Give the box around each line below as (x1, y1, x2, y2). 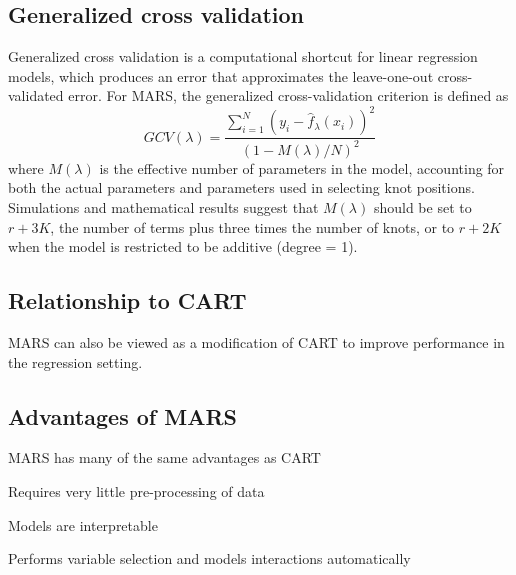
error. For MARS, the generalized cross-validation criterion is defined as (68, 85, 509, 106)
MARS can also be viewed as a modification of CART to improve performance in (8, 332, 505, 353)
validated (8, 85, 64, 106)
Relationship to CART (8, 285, 247, 316)
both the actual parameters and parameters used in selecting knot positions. (8, 177, 475, 198)
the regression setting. (8, 351, 143, 372)
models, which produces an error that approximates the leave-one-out (8, 65, 434, 86)
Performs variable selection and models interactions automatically (8, 548, 411, 569)
